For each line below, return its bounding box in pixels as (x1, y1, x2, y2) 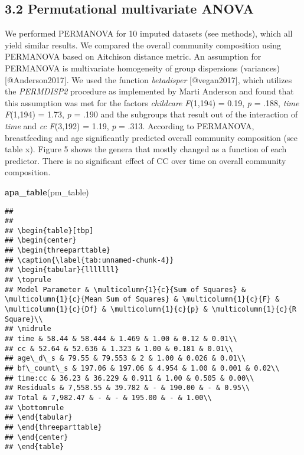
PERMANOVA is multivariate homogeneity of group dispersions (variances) (5, 61, 280, 74)
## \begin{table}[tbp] (5, 226, 94, 235)
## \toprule (5, 276, 51, 284)
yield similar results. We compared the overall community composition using (5, 38, 281, 51)
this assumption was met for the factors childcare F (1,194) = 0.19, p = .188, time (5, 96, 299, 109)
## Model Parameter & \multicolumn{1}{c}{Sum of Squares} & (5, 285, 246, 294)
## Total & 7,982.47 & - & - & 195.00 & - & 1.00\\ (5, 393, 212, 402)
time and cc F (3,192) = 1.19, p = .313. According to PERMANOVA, (5, 119, 254, 132)
